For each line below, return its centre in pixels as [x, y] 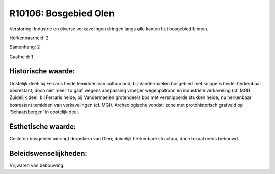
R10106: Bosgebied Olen [62, 13]
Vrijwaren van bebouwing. [37, 165]
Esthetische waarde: [43, 127]
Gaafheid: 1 [21, 57]
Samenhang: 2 [25, 47]
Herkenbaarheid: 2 [29, 38]
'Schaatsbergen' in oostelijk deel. [44, 112]
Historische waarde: [42, 71]
